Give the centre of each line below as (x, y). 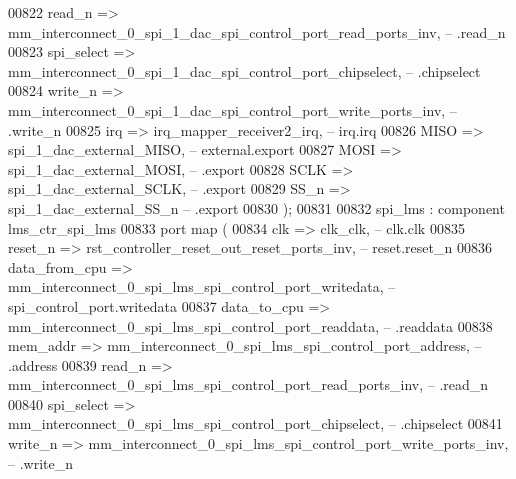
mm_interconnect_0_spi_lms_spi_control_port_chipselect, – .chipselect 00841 (255, 423)
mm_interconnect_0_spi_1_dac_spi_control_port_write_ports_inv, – (232, 109)
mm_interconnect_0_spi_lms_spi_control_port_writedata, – (202, 286)
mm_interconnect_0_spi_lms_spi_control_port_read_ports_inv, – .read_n (248, 384)
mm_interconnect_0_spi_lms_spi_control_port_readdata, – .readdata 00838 (250, 325)
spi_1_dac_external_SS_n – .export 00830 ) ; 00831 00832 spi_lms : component (256, 207)
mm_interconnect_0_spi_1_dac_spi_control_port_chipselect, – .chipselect (244, 70)
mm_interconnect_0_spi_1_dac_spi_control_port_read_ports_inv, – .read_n (257, 31)
